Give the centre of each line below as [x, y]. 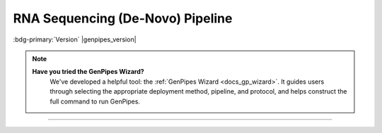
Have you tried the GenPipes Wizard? [88, 72]
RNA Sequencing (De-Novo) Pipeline [123, 18]
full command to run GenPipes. [95, 101]
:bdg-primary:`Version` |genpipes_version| [75, 39]
